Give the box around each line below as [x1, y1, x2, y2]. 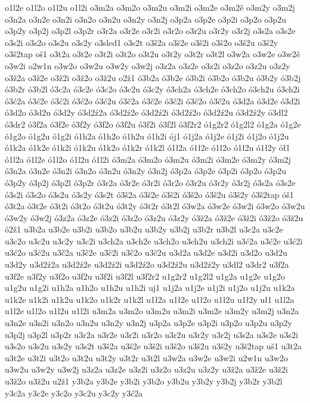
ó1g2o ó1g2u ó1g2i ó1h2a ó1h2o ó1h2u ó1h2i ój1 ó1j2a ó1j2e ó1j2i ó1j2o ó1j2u [5, 129, 289, 142]
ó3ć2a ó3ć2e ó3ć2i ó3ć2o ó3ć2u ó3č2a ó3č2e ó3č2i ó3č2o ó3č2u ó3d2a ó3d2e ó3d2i [5, 94, 300, 107]
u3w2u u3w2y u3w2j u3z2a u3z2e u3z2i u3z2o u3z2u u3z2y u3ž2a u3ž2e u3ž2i [5, 363, 288, 376]
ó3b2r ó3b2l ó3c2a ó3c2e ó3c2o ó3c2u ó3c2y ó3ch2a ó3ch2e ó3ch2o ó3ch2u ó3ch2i [5, 83, 300, 95]
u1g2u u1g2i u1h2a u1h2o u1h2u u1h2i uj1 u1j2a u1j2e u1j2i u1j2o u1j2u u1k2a [5, 281, 295, 294]
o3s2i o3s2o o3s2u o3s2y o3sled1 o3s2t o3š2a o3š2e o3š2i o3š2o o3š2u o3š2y [5, 36, 278, 48]
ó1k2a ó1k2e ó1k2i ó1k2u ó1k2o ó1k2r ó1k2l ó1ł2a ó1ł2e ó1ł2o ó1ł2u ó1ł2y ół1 [5, 141, 290, 154]
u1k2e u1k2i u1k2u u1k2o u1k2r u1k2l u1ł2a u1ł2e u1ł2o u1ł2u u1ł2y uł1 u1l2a [5, 293, 294, 305]
